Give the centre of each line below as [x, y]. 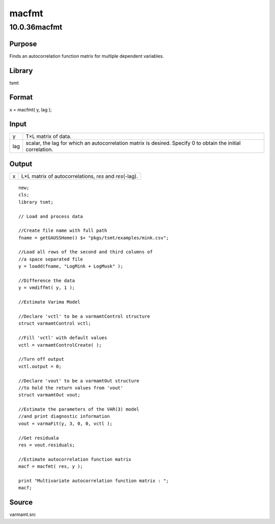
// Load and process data [51, 216]
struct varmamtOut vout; [49, 395]
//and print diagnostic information [64, 416]
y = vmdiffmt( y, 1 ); [47, 288]
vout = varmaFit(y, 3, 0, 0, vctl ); [66, 423]
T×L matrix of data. [49, 136]
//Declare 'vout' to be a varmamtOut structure [79, 381]
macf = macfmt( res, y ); [51, 467]
